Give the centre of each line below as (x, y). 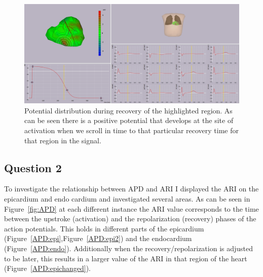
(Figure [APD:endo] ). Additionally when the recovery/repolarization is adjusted (129, 248)
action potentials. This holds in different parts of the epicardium (104, 228)
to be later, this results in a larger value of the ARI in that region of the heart (126, 258)
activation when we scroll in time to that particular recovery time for (132, 130)
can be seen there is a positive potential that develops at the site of (129, 120)
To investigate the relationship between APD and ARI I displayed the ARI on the (131, 189)
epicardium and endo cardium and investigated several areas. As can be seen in (127, 199)
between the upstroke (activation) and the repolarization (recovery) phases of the (130, 219)
